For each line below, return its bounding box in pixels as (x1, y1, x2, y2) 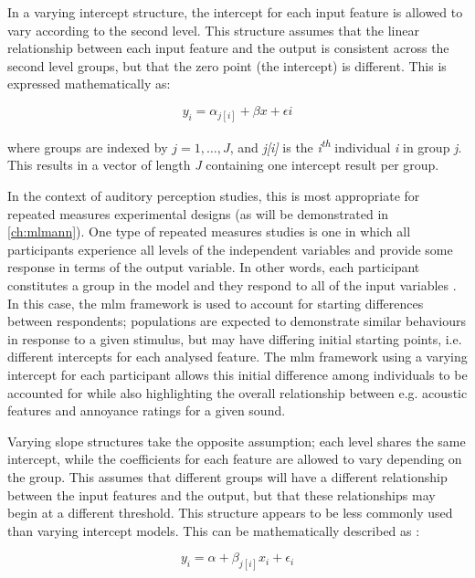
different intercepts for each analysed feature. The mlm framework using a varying (7, 347, 468, 366)
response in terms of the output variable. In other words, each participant (7, 257, 420, 277)
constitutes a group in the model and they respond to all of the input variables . (7, 275, 457, 294)
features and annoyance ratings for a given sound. (7, 401, 286, 420)
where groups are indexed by (7, 137, 168, 156)
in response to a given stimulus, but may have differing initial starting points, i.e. (7, 329, 462, 348)
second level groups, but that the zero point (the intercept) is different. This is (7, 56, 447, 75)
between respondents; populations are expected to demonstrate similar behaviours (7, 311, 466, 331)
